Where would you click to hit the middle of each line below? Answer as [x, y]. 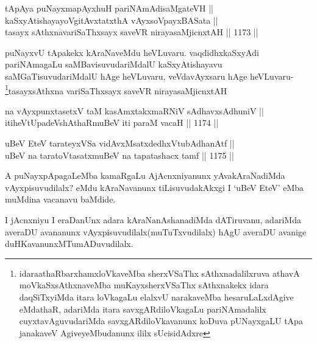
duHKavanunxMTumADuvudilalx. [69, 244]
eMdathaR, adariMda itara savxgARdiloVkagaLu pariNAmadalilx [143, 309]
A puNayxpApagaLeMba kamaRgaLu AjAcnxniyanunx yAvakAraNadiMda [145, 175]
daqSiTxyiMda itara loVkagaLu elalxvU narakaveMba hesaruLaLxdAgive [156, 296]
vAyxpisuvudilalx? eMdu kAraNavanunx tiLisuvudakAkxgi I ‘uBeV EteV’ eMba [155, 187]
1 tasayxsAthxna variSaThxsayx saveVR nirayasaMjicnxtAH [116, 89]
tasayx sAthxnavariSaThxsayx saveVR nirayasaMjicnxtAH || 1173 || [132, 32]
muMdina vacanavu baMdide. [60, 199]
